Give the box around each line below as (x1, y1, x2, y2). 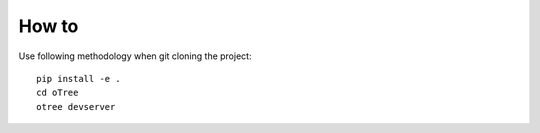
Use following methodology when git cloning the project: (18, 50, 252, 62)
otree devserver (36, 101, 116, 112)
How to (18, 15, 79, 37)
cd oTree (36, 87, 79, 99)
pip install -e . (36, 73, 121, 84)
